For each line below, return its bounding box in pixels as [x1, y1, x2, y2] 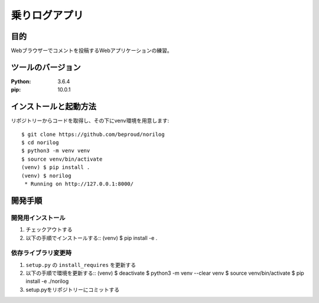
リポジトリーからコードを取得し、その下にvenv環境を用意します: [11, 117, 170, 124]
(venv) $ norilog [21, 172, 71, 179]
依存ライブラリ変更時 [11, 249, 72, 257]
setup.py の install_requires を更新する [25, 261, 136, 268]
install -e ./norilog [25, 278, 69, 285]
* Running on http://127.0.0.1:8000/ [24, 181, 134, 187]
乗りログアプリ [11, 9, 84, 22]
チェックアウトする [25, 226, 73, 233]
